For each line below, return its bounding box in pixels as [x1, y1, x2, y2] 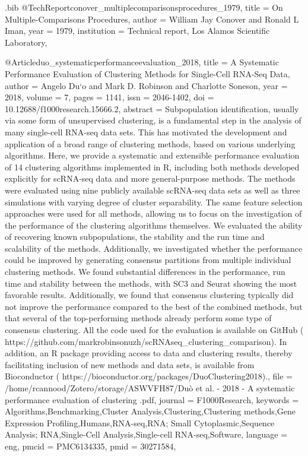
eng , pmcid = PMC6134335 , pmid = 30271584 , [5, 439, 176, 452]
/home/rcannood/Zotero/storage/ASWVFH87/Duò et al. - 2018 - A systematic [5, 382, 295, 394]
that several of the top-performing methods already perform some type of [5, 312, 272, 324]
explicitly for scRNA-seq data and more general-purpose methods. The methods [5, 172, 296, 185]
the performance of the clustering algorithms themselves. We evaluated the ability [5, 218, 303, 231]
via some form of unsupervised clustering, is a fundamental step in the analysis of [5, 114, 301, 126]
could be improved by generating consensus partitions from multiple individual [5, 254, 291, 266]
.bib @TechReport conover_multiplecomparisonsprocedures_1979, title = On [5, 1, 283, 13]
